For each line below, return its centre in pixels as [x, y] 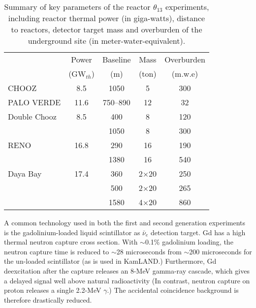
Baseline [117, 59]
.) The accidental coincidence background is [173, 290]
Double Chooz [32, 116]
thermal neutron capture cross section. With [71, 242]
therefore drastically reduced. [48, 299]
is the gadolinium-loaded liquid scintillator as [72, 232]
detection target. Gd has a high [198, 232]
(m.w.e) [185, 74]
